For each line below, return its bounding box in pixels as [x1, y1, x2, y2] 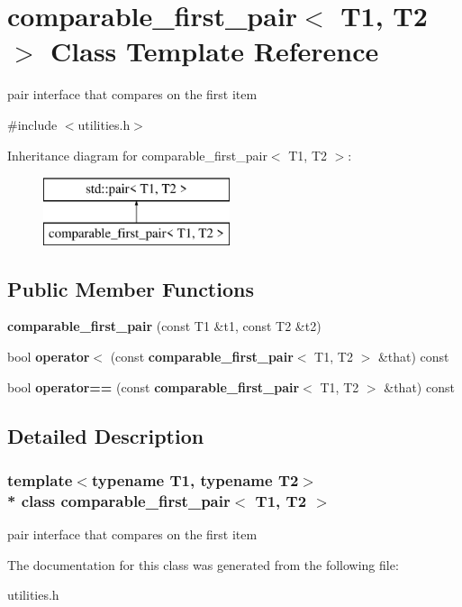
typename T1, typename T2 [91, 468, 299, 491]
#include [7, 115, 58, 133]
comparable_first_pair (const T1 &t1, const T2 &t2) [7, 317, 322, 336]
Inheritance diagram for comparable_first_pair [7, 145, 267, 164]
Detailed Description [7, 421, 204, 449]
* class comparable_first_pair [7, 489, 231, 511]
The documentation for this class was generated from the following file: [7, 555, 399, 574]
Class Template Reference [50, 32, 379, 69]
